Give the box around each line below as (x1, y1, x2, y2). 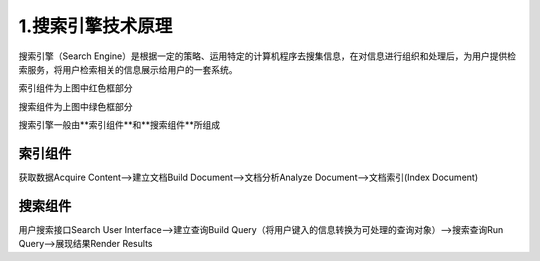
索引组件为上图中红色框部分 (18, 82, 133, 94)
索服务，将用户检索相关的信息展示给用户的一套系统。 (18, 63, 238, 75)
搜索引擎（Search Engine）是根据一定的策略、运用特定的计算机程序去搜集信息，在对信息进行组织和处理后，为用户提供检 (18, 50, 517, 62)
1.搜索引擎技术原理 (18, 15, 173, 37)
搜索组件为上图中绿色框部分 (18, 100, 133, 112)
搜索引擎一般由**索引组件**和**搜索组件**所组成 (18, 119, 221, 131)
